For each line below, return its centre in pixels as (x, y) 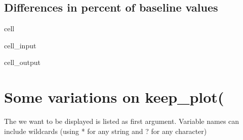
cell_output (22, 62)
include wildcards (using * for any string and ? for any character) (106, 131)
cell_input (20, 45)
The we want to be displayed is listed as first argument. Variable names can (122, 121)
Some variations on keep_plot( (114, 97)
